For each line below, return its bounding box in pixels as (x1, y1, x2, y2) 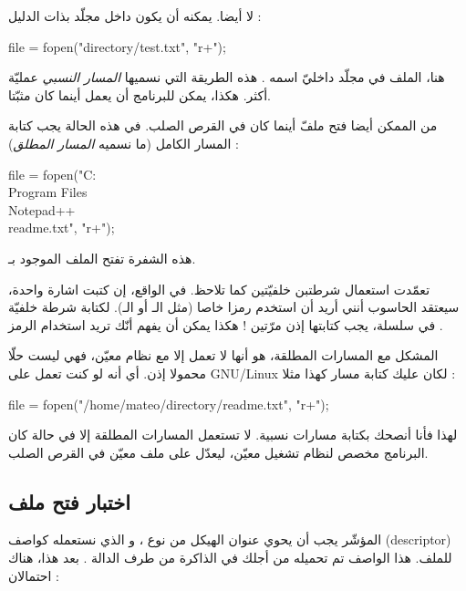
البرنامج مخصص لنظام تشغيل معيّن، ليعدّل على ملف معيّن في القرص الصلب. (8, 442, 429, 461)
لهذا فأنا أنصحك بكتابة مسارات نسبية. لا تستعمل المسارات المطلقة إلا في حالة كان (8, 425, 458, 444)
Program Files (8, 182, 88, 202)
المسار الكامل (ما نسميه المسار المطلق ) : (8, 133, 239, 152)
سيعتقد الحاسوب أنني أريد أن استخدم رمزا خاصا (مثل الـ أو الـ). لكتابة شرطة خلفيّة (8, 297, 460, 316)
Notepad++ (8, 200, 76, 219)
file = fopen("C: (8, 164, 97, 183)
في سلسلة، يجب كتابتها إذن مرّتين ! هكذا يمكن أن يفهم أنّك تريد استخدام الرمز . (8, 315, 443, 334)
